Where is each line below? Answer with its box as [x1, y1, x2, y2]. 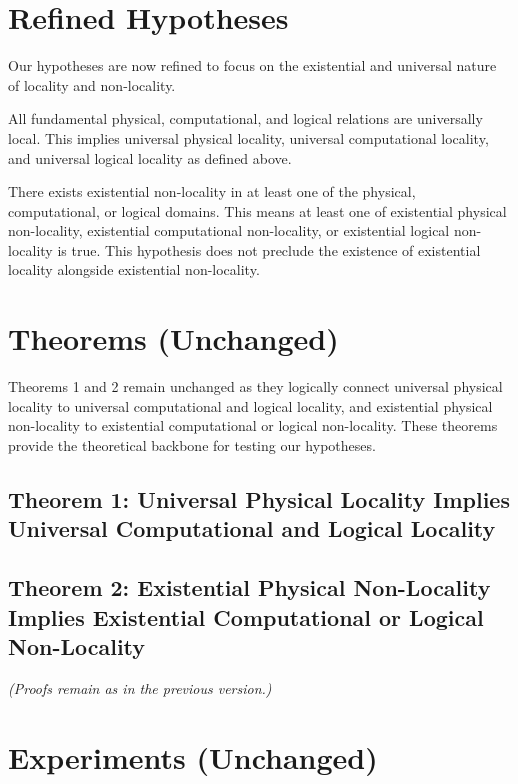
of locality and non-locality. [8, 74, 176, 95]
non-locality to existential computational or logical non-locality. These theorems [8, 415, 498, 436]
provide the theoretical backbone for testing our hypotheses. [8, 434, 376, 455]
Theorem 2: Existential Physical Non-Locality [8, 572, 491, 603]
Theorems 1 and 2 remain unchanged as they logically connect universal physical [8, 376, 503, 397]
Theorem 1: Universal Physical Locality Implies [8, 483, 510, 514]
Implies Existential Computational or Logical [8, 601, 484, 632]
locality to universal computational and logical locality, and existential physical [8, 395, 493, 416]
